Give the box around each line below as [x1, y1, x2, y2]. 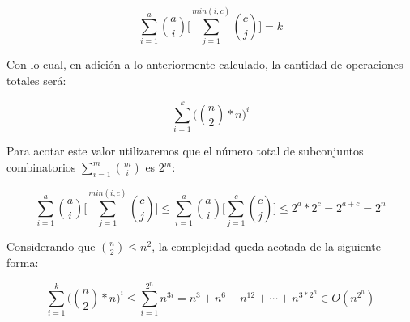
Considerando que [6, 237, 96, 254]
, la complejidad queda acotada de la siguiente [152, 237, 381, 254]
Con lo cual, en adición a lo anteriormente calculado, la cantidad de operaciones [6, 56, 404, 73]
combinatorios [6, 159, 76, 176]
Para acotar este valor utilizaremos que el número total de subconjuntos [6, 142, 364, 159]
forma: [6, 253, 39, 270]
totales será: [6, 71, 66, 88]
